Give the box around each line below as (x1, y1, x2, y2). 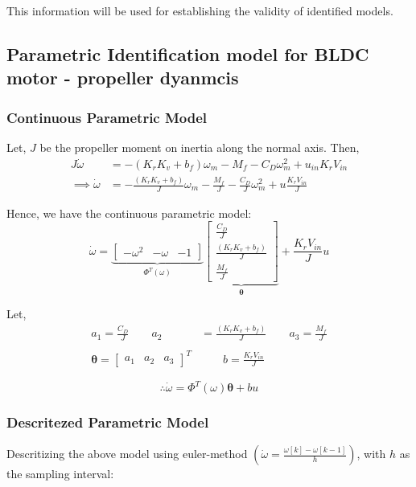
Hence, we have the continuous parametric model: (6, 204, 252, 221)
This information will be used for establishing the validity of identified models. (6, 2, 393, 18)
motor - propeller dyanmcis (6, 65, 239, 90)
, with (356, 445, 386, 462)
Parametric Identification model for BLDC (6, 41, 369, 66)
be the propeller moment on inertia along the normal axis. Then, (39, 138, 360, 155)
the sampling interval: (6, 465, 114, 482)
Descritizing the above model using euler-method (6, 445, 248, 462)
